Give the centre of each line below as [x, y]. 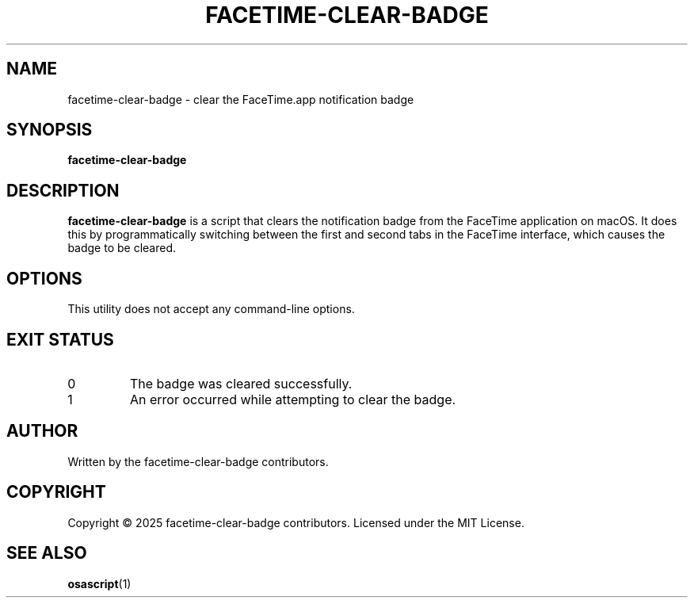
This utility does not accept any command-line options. [211, 309]
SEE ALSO [47, 553]
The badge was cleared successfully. [241, 383]
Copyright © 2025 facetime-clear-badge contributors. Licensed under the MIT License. [296, 522]
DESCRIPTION [63, 190]
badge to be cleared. [122, 248]
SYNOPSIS [50, 130]
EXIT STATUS [60, 339]
